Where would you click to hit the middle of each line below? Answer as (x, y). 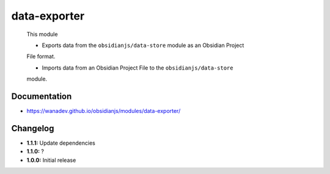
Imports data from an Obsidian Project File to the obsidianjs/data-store (137, 68)
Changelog (33, 128)
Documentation (42, 96)
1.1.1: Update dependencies (61, 143)
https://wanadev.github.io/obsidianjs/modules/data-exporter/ (104, 111)
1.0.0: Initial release (51, 160)
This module (42, 34)
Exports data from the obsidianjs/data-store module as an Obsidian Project (143, 45)
